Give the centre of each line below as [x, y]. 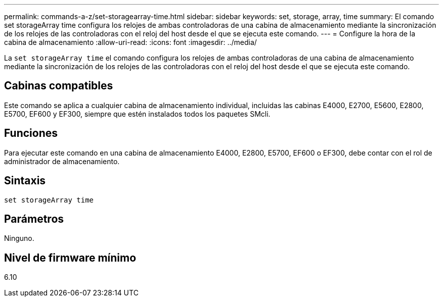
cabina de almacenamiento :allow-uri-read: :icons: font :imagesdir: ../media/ [130, 42]
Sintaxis [25, 181]
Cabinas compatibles [59, 86]
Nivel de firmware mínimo [70, 258]
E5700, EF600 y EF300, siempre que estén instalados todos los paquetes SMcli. [137, 114]
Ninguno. [19, 238]
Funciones [31, 133]
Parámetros [34, 219]
